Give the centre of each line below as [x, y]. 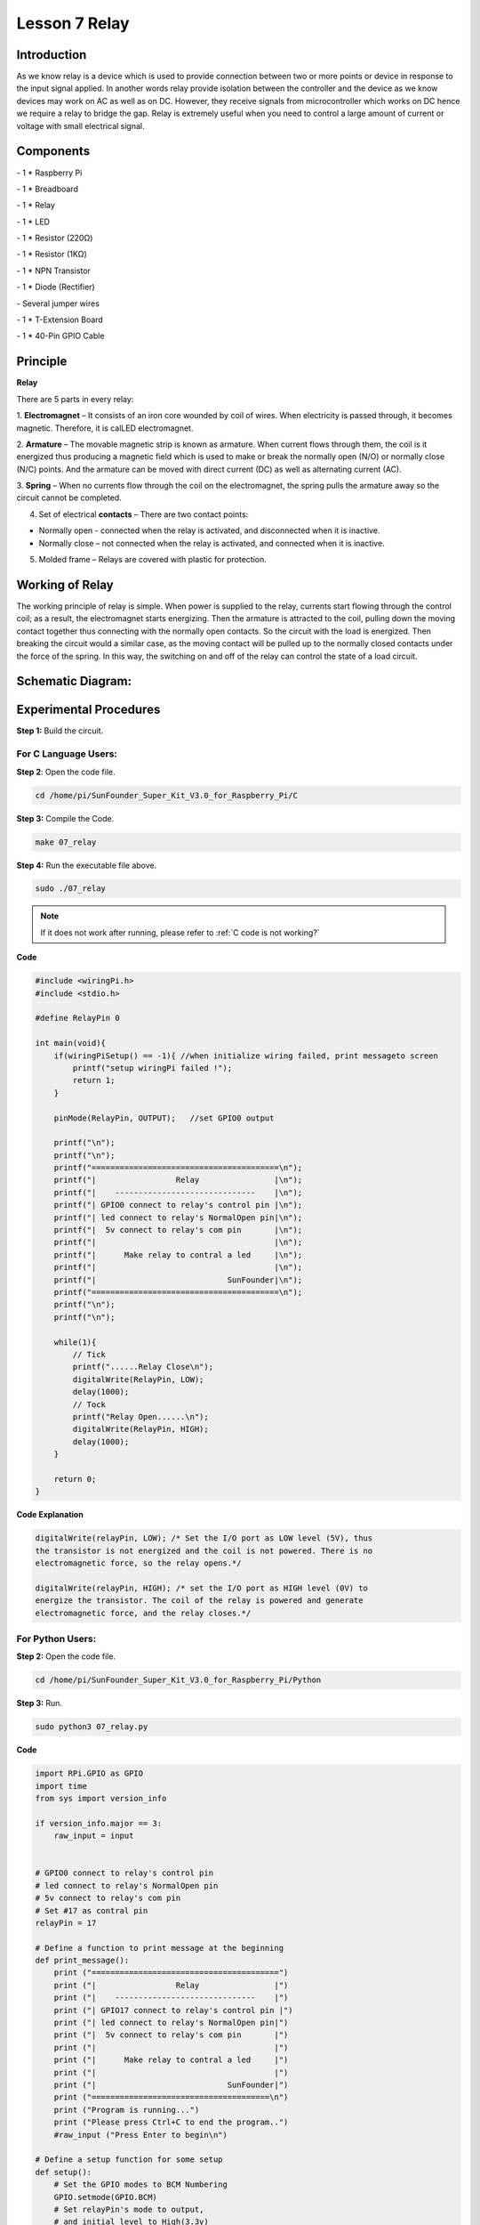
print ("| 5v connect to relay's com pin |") [171, 2035]
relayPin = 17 [66, 1923]
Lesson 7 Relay [73, 23]
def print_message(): [82, 1961]
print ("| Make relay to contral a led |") [171, 2060]
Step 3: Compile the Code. [65, 818]
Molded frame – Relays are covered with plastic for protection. [152, 560]
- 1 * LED [33, 222]
